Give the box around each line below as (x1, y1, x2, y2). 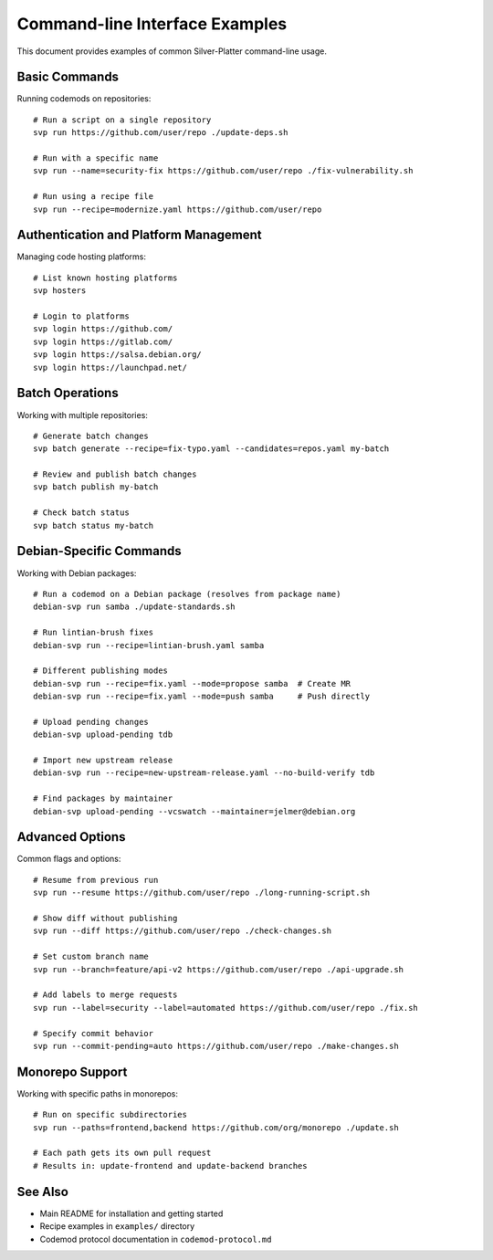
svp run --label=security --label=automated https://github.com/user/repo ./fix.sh (33, 1003, 419, 1013)
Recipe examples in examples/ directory (39, 1221, 195, 1232)
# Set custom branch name (33, 951, 150, 962)
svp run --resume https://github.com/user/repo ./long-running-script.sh (33, 887, 371, 898)
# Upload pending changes (33, 717, 150, 727)
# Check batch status (33, 508, 130, 518)
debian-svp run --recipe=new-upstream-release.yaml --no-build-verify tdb (33, 768, 375, 778)
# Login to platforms (33, 311, 130, 321)
